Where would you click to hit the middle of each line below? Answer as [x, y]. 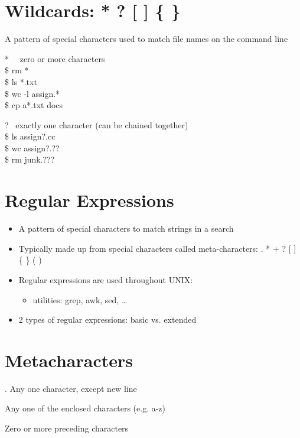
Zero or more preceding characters [67, 428]
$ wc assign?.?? [32, 147]
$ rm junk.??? [30, 159]
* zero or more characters [55, 58]
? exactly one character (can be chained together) [97, 124]
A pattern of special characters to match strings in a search [126, 228]
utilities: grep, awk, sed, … [80, 299]
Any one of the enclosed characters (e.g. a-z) [85, 408]
